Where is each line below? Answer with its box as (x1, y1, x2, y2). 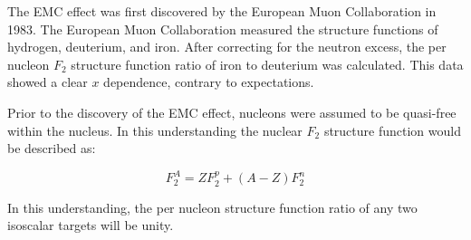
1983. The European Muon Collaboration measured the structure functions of (7, 19, 438, 38)
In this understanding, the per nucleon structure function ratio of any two (7, 197, 418, 216)
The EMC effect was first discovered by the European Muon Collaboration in (7, 2, 437, 20)
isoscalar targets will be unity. (7, 216, 174, 235)
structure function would (323, 120, 461, 139)
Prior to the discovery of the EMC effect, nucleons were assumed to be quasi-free (7, 102, 457, 121)
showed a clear (7, 72, 88, 91)
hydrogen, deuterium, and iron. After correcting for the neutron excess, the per (7, 37, 447, 56)
